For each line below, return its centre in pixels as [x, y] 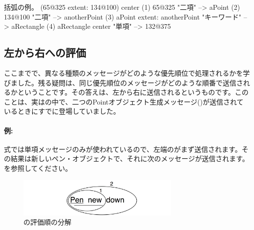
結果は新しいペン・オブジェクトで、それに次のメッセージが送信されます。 [130, 158]
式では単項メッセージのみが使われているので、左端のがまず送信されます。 [123, 149]
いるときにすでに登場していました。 [62, 111]
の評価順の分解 [47, 222]
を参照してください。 [38, 168]
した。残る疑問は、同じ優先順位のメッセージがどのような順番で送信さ [130, 82]
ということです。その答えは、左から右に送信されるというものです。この [133, 92]
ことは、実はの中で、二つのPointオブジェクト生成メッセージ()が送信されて [124, 101]
